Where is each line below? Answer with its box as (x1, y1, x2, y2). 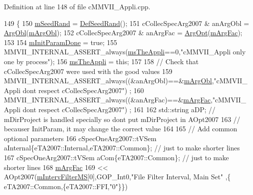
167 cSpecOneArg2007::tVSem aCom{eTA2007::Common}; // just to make (4, 152, 229, 162)
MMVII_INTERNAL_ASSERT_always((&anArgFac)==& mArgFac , (4, 95, 213, 105)
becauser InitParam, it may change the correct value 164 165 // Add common (4, 123, 237, 134)
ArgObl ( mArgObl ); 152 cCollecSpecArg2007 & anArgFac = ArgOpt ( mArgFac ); (4, 27, 242, 38)
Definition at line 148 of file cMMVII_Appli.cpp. (4, 1, 150, 11)
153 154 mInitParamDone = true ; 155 (4, 37, 117, 47)
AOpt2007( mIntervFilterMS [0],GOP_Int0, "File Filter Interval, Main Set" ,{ (4, 171, 231, 182)
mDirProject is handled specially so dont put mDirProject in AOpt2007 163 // (4, 114, 240, 124)
